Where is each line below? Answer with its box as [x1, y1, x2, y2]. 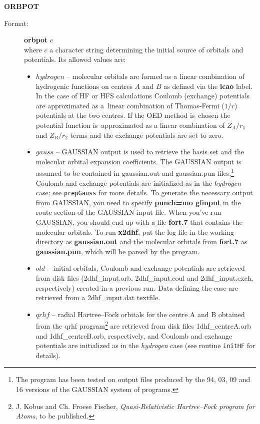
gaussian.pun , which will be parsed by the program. [35, 246, 200, 256]
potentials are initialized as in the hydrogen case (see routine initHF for [35, 340, 255, 351]
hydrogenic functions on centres [35, 80, 132, 91]
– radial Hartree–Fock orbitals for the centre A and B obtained [51, 309, 245, 319]
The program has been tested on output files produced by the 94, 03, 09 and [15, 374, 250, 385]
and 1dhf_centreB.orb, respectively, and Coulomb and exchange [35, 330, 232, 341]
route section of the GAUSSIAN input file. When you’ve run [35, 207, 221, 217]
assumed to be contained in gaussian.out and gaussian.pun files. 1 [35, 166, 234, 178]
